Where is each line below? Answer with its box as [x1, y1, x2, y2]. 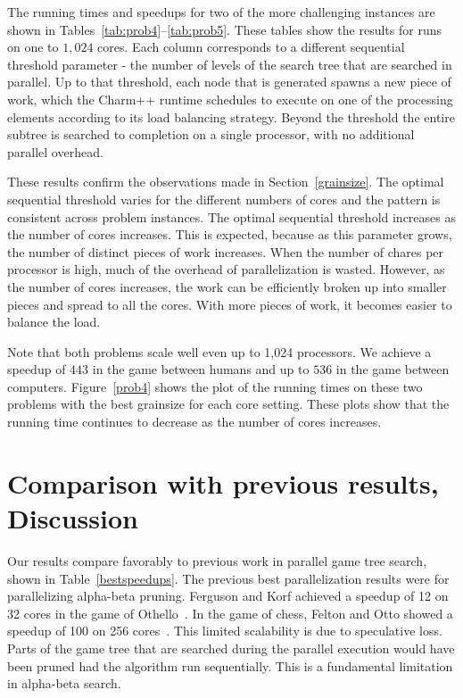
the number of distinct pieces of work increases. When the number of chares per [7, 242, 444, 261]
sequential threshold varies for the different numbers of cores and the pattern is [7, 189, 441, 208]
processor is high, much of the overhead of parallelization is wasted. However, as [7, 260, 445, 278]
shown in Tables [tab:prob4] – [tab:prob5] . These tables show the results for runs [7, 20, 442, 38]
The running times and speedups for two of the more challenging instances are [7, 3, 435, 21]
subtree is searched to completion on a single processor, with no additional [7, 125, 415, 144]
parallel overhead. [7, 142, 103, 161]
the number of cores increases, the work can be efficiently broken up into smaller [7, 277, 447, 295]
